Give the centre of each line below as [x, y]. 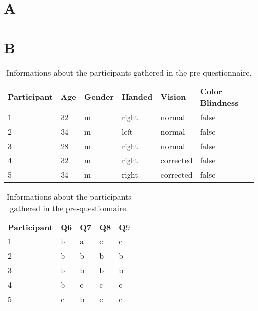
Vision [173, 97]
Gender [99, 97]
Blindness [219, 102]
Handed [137, 97]
